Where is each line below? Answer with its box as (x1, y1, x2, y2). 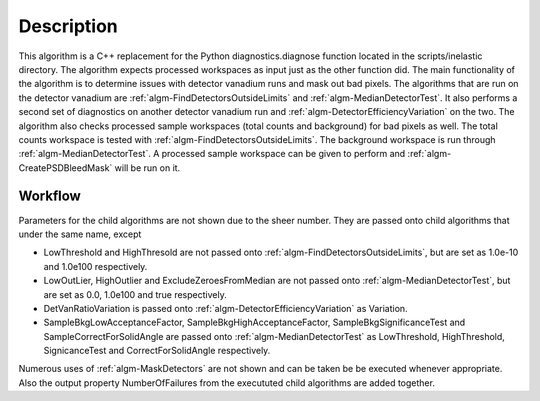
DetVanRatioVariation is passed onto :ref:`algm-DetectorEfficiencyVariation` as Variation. (43, 302, 409, 314)
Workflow (18, 188, 82, 205)
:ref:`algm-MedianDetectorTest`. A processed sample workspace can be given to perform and (18, 148, 406, 160)
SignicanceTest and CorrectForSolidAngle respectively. (43, 345, 271, 357)
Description (18, 15, 119, 37)
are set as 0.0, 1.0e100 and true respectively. (43, 288, 227, 300)
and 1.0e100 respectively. (43, 260, 148, 272)
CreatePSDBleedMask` (18, 161, 113, 174)
